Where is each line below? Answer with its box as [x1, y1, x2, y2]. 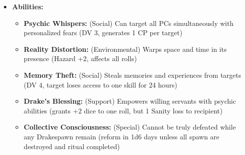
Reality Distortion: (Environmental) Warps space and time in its [24, 44, 227, 54]
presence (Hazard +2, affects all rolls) [24, 53, 137, 64]
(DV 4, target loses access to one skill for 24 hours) [24, 79, 177, 89]
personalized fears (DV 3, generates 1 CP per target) [24, 27, 183, 38]
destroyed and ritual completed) [24, 141, 120, 151]
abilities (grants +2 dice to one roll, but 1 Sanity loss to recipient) [24, 105, 223, 115]
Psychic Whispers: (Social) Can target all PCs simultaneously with [24, 18, 234, 28]
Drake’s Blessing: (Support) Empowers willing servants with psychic [24, 96, 236, 106]
